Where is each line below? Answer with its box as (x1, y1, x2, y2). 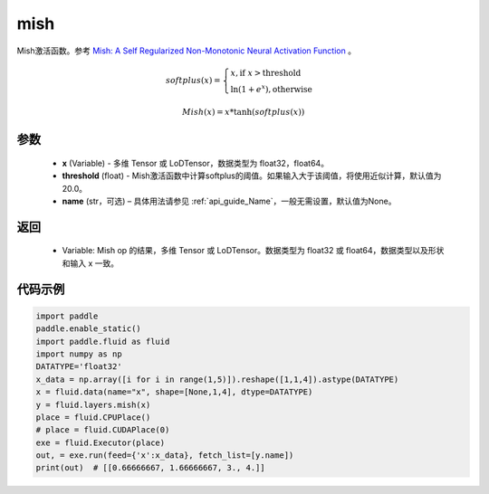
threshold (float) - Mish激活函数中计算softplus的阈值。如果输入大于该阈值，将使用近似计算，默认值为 (62, 170, 442, 181)
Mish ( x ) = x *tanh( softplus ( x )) (182, 107, 305, 118)
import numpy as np (35, 348, 122, 359)
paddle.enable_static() (35, 324, 142, 334)
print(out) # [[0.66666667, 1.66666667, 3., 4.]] (35, 462, 266, 473)
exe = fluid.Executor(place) (35, 437, 166, 448)
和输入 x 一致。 (62, 258, 120, 269)
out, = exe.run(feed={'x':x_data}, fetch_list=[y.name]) (35, 451, 294, 461)
